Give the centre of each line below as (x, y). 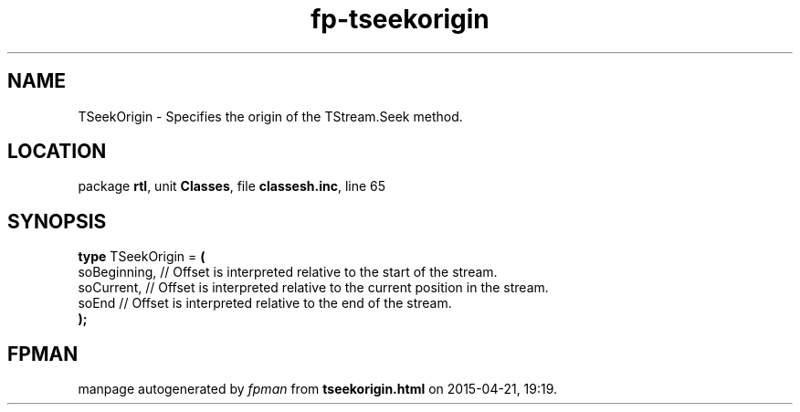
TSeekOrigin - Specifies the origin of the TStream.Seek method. (270, 116)
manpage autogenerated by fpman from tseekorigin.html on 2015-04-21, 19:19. (318, 389)
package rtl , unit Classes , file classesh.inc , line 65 (232, 186)
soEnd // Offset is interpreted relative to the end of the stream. (265, 303)
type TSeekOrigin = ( (142, 257)
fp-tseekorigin (400, 19)
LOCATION (57, 152)
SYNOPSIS (57, 221)
